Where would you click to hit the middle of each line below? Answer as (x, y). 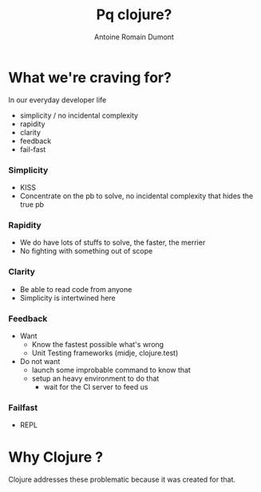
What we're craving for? (90, 77)
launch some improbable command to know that (111, 370)
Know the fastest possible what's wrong (98, 344)
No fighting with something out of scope (86, 251)
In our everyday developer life (57, 100)
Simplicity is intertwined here (67, 298)
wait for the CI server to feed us (96, 386)
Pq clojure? (134, 15)
